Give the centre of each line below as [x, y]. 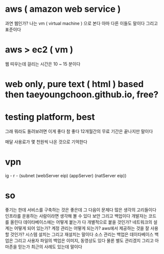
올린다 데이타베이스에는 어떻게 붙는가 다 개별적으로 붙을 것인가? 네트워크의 [81, 222]
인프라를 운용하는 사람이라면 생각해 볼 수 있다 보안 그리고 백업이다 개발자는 [76, 216]
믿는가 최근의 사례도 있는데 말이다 [50, 247]
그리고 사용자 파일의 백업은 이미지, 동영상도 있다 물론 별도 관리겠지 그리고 [84, 240]
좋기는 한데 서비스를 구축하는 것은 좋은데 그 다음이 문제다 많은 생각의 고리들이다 [81, 210]
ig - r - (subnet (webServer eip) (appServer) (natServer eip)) [66, 175]
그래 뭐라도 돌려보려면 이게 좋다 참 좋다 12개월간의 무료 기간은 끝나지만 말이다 [79, 131]
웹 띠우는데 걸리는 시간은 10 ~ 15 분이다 [43, 64]
